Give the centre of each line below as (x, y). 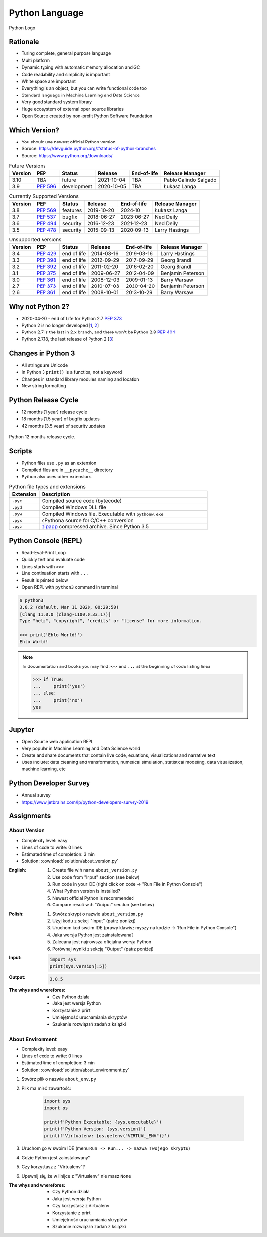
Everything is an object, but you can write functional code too (84, 88)
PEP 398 (46, 260)
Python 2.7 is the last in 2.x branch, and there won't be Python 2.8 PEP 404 (98, 332)
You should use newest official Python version (68, 142)
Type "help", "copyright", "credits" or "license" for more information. (111, 621)
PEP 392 (46, 267)
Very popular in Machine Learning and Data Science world (81, 748)
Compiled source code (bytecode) (82, 501)
